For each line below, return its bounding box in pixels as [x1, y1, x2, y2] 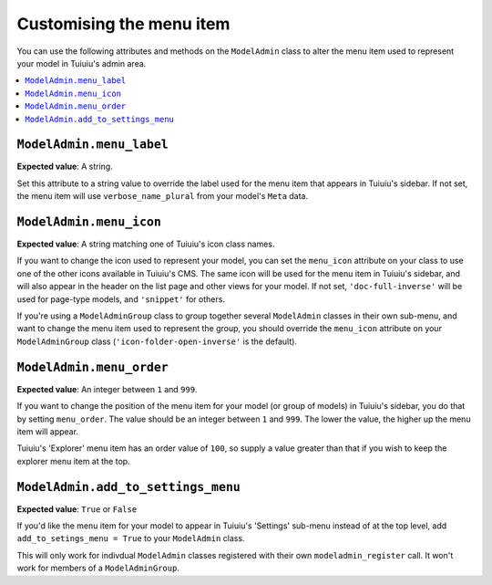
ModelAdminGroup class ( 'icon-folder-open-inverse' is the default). [16, 336, 298, 347]
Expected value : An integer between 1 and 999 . [16, 383, 198, 394]
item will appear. [16, 425, 79, 437]
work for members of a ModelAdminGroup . [16, 562, 179, 574]
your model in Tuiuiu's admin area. [16, 57, 147, 68]
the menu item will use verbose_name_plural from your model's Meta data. [16, 191, 309, 202]
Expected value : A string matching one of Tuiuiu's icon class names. [16, 238, 275, 250]
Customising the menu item [16, 14, 231, 34]
